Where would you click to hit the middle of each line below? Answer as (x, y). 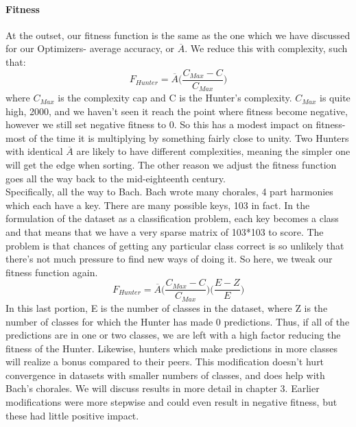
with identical (34, 151)
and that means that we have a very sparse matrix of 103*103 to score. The (165, 232)
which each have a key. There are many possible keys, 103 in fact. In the (158, 205)
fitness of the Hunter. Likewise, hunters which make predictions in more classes (171, 348)
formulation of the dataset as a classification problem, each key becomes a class (172, 218)
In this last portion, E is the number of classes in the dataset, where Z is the (167, 307)
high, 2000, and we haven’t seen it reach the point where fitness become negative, (177, 111)
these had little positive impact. (72, 415)
